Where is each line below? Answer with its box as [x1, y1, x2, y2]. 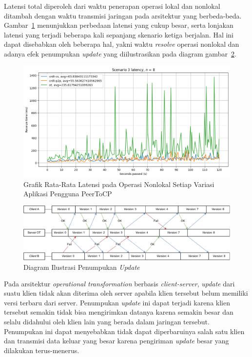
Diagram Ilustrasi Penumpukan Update [23, 262, 140, 272]
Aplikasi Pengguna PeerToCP [23, 188, 112, 199]
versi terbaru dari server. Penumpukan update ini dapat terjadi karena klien [4, 297, 230, 307]
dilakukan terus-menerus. [4, 345, 79, 355]
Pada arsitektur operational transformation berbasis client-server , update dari [4, 278, 235, 288]
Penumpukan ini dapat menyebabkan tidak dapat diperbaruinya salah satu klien [4, 326, 245, 336]
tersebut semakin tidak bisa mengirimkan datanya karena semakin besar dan [4, 307, 233, 317]
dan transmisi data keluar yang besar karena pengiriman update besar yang [4, 336, 229, 346]
